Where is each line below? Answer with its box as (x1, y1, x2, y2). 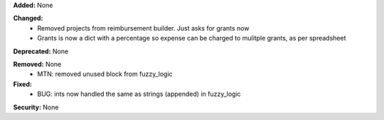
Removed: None (13, 60, 62, 68)
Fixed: (13, 80, 32, 88)
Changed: (13, 14, 43, 23)
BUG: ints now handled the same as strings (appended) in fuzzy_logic (37, 89, 241, 99)
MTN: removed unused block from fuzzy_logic (37, 70, 174, 78)
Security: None (13, 103, 59, 111)
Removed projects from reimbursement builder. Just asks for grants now (37, 23, 250, 32)
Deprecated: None (13, 47, 69, 55)
